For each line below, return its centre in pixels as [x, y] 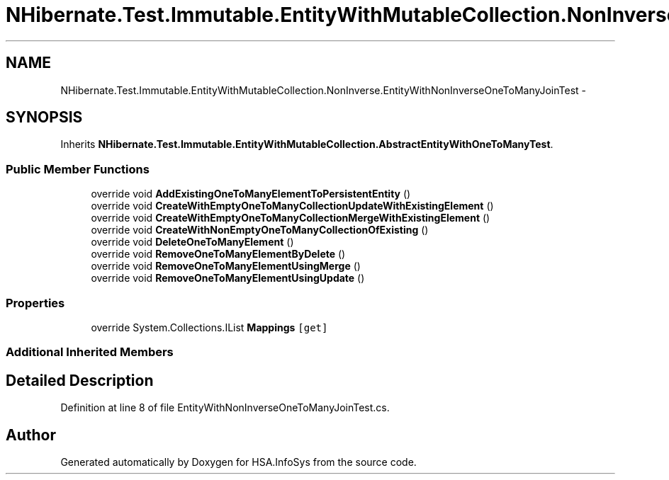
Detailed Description [80, 380]
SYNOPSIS [44, 118]
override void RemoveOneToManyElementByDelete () [218, 254]
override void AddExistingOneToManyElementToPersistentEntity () [251, 194]
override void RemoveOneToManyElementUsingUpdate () [228, 278]
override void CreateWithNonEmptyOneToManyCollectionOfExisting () [260, 230]
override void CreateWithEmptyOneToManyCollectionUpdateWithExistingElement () [292, 206]
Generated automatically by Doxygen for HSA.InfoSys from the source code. [238, 462]
